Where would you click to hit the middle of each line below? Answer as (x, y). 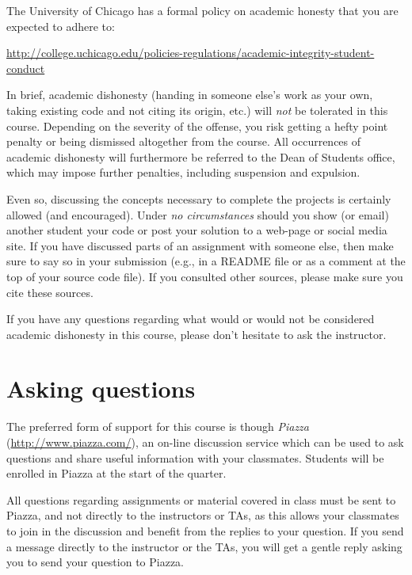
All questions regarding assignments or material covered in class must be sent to (201, 499)
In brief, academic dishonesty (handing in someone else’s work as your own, (190, 95)
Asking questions (101, 388)
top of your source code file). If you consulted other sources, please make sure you (205, 276)
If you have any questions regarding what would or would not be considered (191, 319)
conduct (26, 68)
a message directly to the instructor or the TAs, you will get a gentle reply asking (204, 546)
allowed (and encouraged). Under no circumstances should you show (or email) (198, 214)
